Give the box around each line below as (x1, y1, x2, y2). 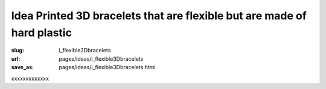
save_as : (11, 64, 34, 71)
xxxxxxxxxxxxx (11, 75, 50, 82)
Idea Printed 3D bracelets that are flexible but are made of (11, 9, 307, 22)
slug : (11, 47, 24, 54)
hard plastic (11, 26, 72, 39)
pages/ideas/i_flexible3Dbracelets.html (59, 64, 156, 71)
